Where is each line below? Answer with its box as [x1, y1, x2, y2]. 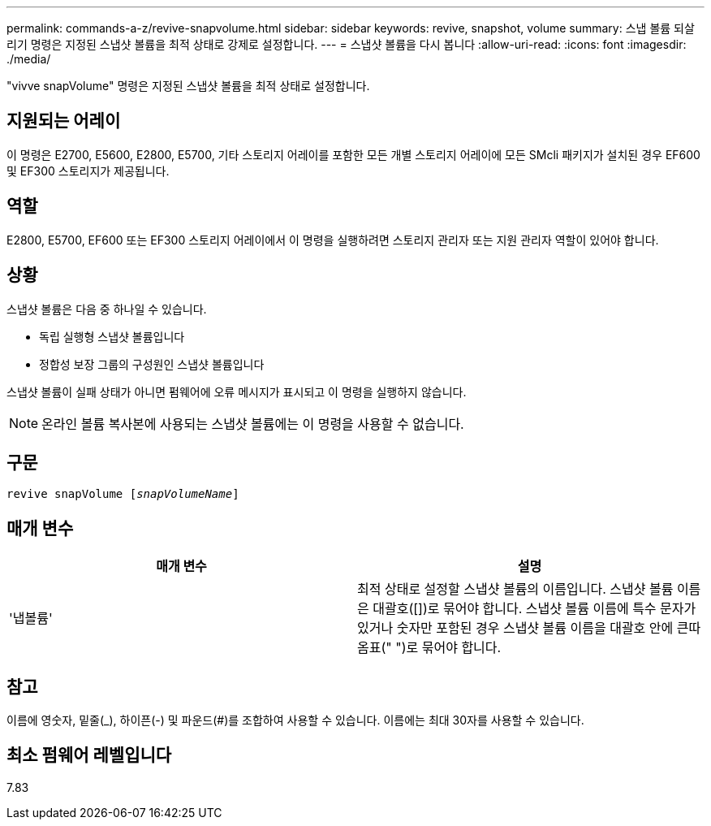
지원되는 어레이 [6, 110, 121, 132]
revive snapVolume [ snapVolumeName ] [6, 487, 239, 501]
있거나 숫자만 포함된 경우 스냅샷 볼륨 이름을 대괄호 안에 [357, 620, 674, 637]
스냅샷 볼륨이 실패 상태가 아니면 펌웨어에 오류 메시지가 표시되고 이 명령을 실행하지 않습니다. [6, 384, 467, 399]
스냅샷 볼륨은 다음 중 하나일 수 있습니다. [6, 301, 207, 316]
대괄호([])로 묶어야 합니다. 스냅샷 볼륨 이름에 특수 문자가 [373, 600, 696, 617]
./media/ [6, 52, 51, 66]
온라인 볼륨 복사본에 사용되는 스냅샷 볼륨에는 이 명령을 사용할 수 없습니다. [41, 415, 464, 432]
